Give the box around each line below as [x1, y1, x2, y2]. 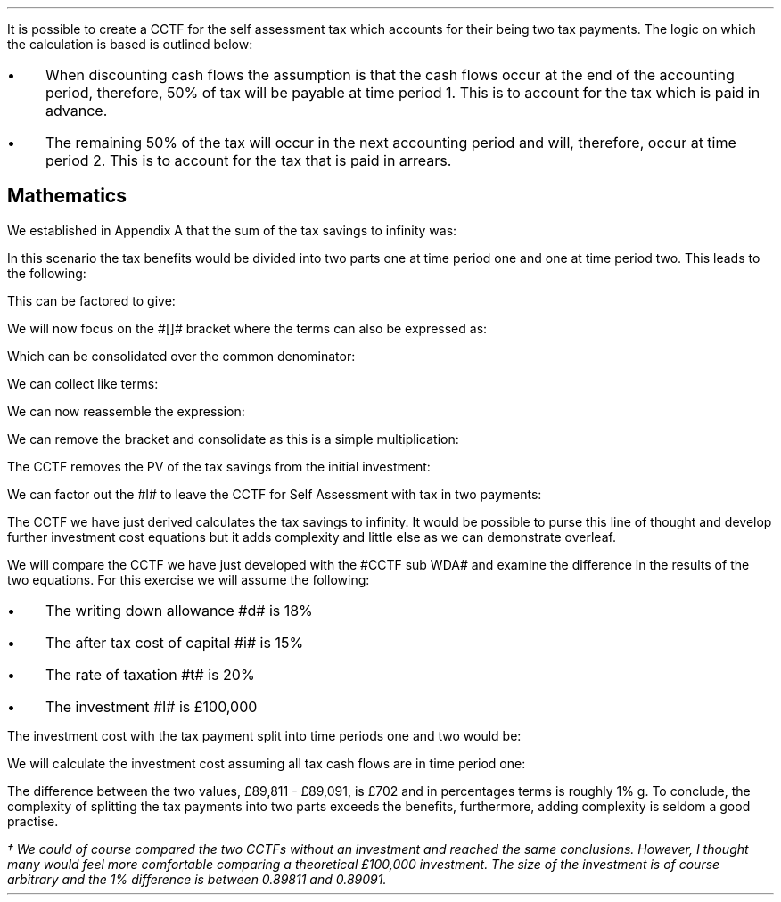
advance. [45, 102, 108, 119]
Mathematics [7, 184, 127, 208]
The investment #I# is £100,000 [45, 697, 258, 716]
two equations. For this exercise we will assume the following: [7, 571, 370, 587]
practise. [7, 813, 59, 829]
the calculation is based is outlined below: [7, 37, 253, 52]
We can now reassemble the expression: [7, 403, 245, 419]
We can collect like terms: [7, 375, 159, 391]
